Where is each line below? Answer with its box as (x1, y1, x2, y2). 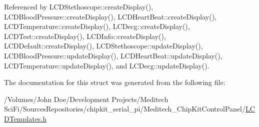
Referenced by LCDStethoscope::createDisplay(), (4, 1, 153, 11)
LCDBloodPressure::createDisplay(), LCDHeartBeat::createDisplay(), (4, 11, 216, 21)
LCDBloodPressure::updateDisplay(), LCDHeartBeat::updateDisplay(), (4, 50, 222, 60)
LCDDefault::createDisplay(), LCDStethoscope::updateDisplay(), (4, 40, 203, 51)
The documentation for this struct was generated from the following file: (4, 77, 225, 87)
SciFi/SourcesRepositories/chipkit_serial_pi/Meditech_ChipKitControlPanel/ (4, 103, 245, 114)
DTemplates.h (4, 113, 47, 123)
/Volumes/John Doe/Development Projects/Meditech (4, 93, 168, 104)
